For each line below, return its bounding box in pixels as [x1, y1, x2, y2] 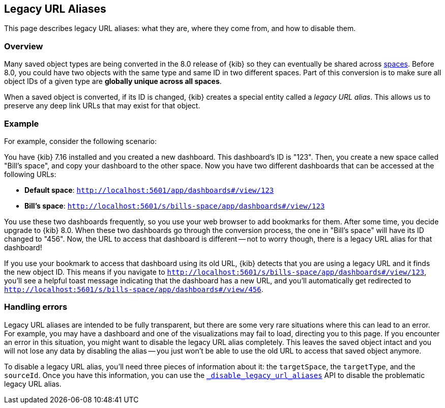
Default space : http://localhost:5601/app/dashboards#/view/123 [24, 185, 274, 194]
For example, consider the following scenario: [4, 136, 157, 145]
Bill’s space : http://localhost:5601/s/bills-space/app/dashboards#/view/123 [24, 201, 325, 210]
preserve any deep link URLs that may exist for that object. [4, 101, 200, 110]
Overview [4, 41, 43, 51]
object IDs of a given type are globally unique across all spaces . [4, 77, 222, 86]
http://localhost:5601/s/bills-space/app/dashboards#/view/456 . [4, 284, 263, 294]
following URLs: [4, 169, 56, 179]
